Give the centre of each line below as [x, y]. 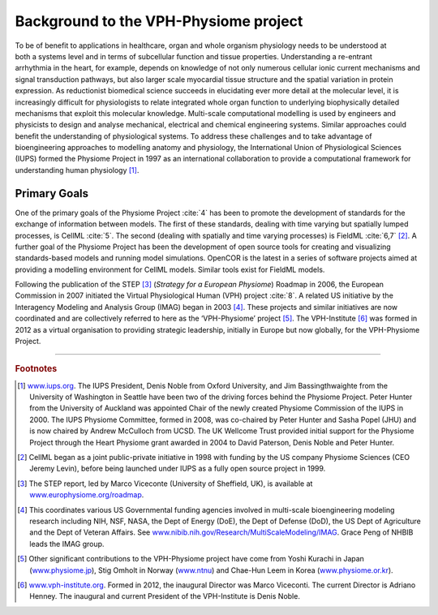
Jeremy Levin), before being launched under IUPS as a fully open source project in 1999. [178, 469]
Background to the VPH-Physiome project [159, 21]
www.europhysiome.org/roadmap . [87, 495]
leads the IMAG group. [67, 544]
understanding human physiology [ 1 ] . [77, 170]
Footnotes [36, 369]
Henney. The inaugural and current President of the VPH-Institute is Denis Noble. [165, 596]
